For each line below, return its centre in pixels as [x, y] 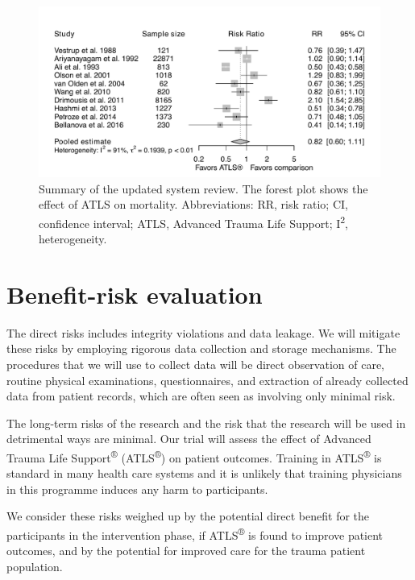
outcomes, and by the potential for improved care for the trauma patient [186, 551]
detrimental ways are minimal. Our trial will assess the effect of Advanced [189, 439]
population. [35, 566]
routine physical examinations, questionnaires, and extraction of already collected [207, 380]
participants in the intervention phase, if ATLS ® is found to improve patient [195, 533]
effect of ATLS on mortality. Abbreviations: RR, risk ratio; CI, [193, 204]
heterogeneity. [73, 239]
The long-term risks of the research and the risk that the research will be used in [206, 423]
